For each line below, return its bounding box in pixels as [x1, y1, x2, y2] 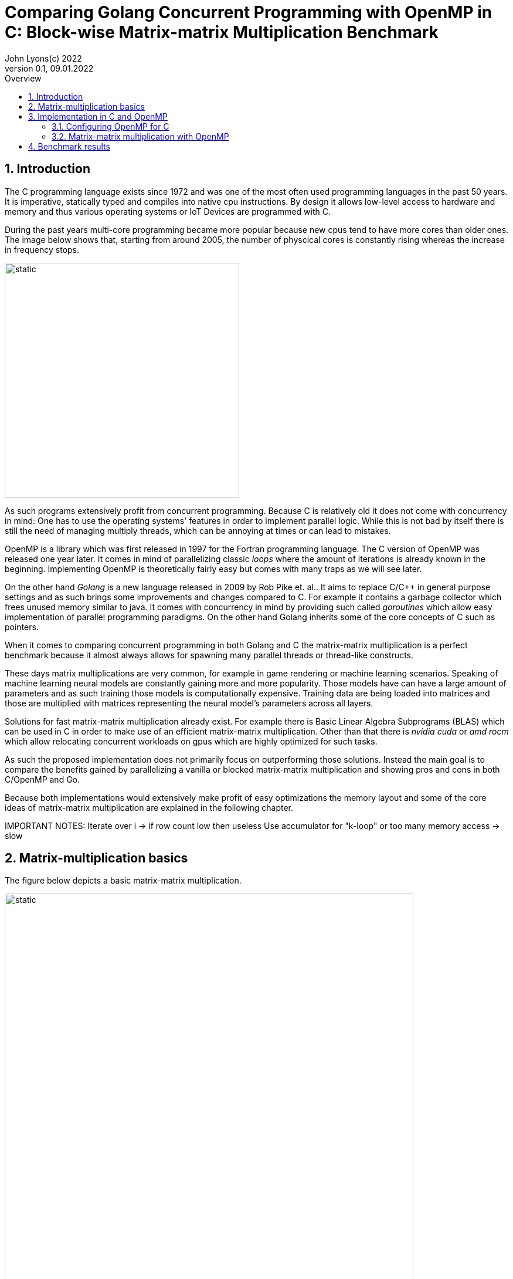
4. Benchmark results [28, 141, 110, 151]
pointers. [5, 621, 39, 632]
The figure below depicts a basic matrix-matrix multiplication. [5, 875, 242, 886]
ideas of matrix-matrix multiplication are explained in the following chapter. [5, 802, 294, 813]
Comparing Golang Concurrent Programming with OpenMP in [5, 2, 492, 22]
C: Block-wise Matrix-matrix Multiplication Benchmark [5, 22, 439, 42]
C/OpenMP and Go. [5, 774, 80, 784]
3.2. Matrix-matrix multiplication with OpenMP [52, 131, 229, 141]
